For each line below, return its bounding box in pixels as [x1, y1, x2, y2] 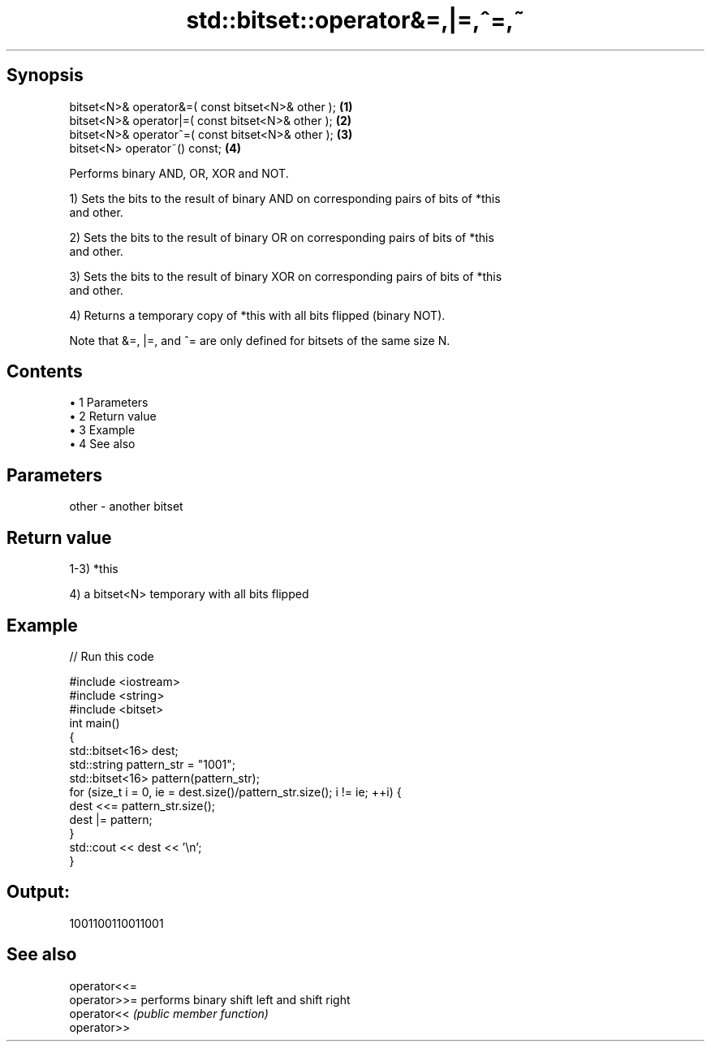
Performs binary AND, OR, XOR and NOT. [69, 166, 289, 180]
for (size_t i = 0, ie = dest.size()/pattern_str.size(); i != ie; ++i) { [69, 784, 402, 799]
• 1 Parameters [69, 395, 149, 410]
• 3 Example [69, 423, 136, 438]
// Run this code [69, 649, 154, 663]
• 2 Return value [69, 409, 157, 424]
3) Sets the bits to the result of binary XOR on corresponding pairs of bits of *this [69, 269, 502, 283]
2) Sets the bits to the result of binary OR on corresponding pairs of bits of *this [69, 230, 494, 244]
